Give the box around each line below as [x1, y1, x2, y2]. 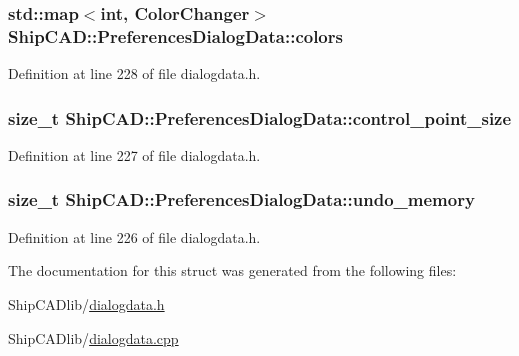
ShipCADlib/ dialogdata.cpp [8, 327, 179, 348]
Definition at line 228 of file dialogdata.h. [8, 63, 261, 84]
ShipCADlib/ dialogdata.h [8, 293, 165, 314]
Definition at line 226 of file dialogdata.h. [8, 226, 261, 247]
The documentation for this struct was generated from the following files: [8, 260, 457, 281]
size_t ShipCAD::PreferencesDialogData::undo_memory [8, 187, 475, 212]
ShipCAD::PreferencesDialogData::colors [8, 23, 343, 48]
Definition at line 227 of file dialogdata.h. [8, 144, 261, 165]
